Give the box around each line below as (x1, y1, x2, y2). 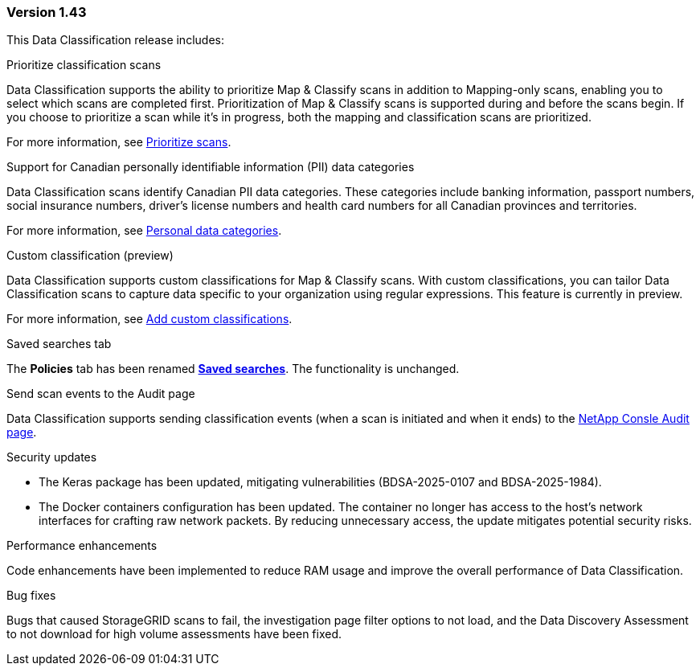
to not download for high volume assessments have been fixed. (6, 627, 342, 641)
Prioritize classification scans (6, 58, 162, 72)
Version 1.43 (6, 4, 87, 20)
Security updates (6, 450, 97, 465)
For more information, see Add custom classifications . (6, 312, 293, 326)
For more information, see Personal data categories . (6, 223, 282, 238)
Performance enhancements (6, 539, 158, 553)
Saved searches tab (6, 337, 112, 351)
